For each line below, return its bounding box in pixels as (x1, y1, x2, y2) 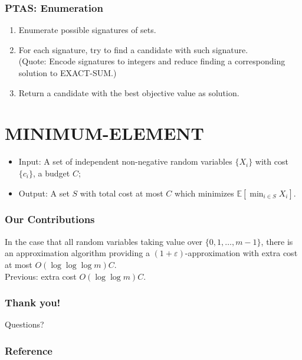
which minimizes (175, 186, 234, 199)
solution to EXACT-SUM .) (18, 67, 117, 78)
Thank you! (5, 295, 61, 310)
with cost (255, 155, 288, 168)
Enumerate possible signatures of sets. (18, 24, 156, 36)
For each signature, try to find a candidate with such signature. (18, 43, 248, 55)
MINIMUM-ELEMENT (5, 121, 204, 145)
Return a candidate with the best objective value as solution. (18, 86, 239, 99)
